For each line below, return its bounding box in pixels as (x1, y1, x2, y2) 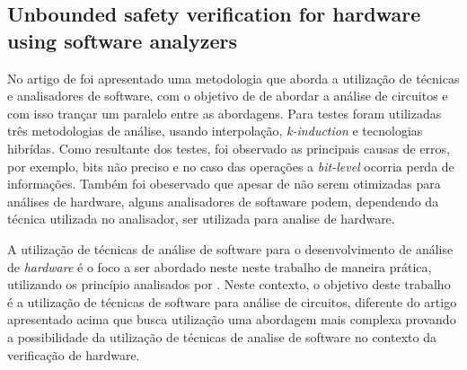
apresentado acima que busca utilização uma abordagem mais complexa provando (7, 310, 456, 329)
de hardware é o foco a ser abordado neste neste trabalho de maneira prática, (7, 257, 432, 276)
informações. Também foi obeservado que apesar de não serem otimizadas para (7, 174, 441, 193)
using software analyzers (7, 26, 238, 54)
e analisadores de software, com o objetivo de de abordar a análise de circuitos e (7, 86, 448, 105)
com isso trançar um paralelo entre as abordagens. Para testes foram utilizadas (7, 103, 442, 122)
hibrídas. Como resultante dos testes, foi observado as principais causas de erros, (7, 138, 450, 157)
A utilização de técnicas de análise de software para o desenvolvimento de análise (7, 239, 454, 258)
